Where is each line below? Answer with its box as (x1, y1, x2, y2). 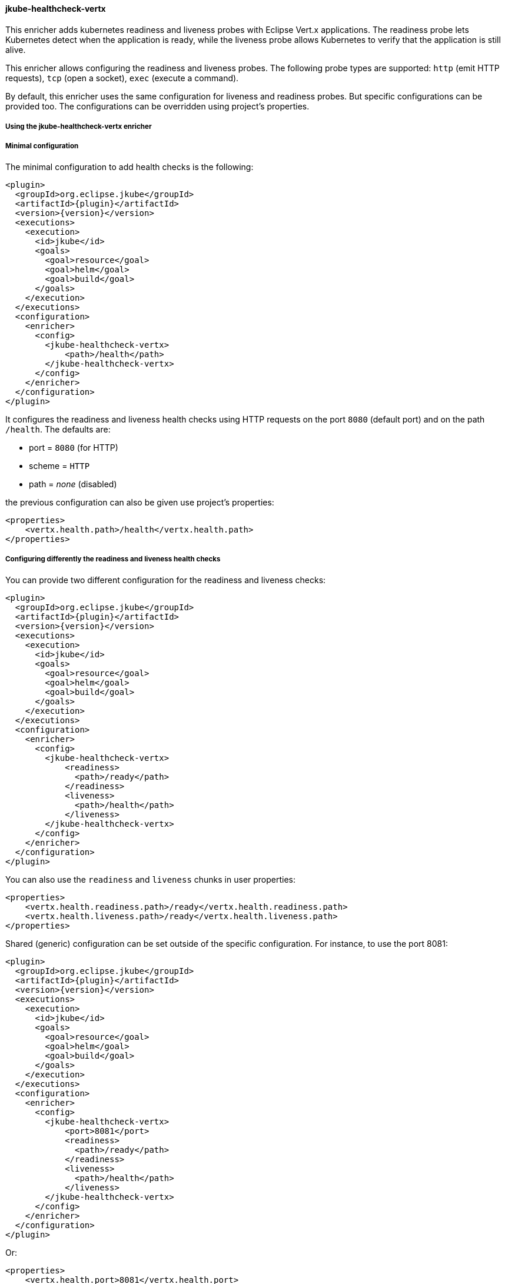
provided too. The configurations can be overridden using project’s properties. (5, 101, 310, 111)
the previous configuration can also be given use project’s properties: (5, 497, 274, 507)
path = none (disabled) (29, 478, 117, 489)
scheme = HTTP (29, 460, 90, 471)
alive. (5, 44, 26, 55)
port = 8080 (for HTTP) (29, 442, 118, 453)
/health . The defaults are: (5, 424, 111, 434)
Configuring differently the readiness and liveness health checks (5, 555, 221, 564)
